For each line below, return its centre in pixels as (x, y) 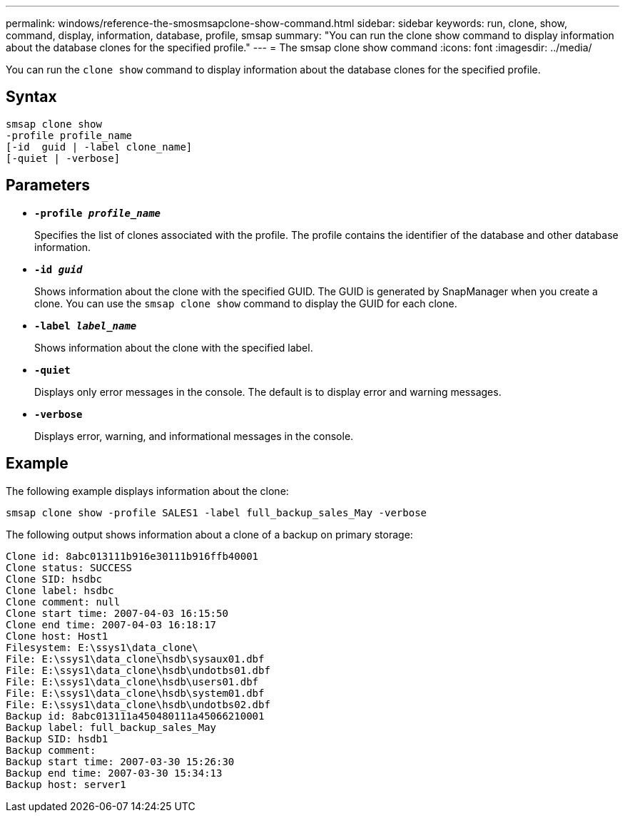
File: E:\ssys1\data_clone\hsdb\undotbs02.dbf (138, 704)
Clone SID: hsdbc (54, 579)
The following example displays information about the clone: (147, 491)
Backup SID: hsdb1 (57, 738)
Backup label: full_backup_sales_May (111, 727)
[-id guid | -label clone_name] (99, 147)
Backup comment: (51, 750)
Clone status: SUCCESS (69, 567)
